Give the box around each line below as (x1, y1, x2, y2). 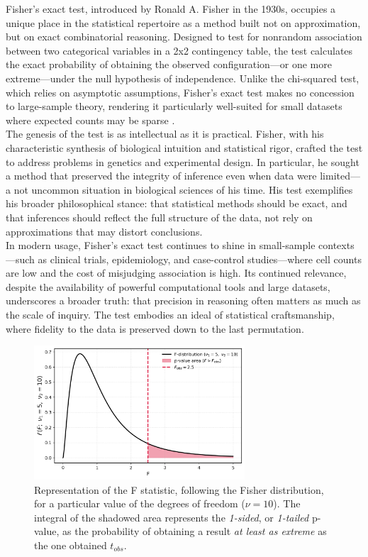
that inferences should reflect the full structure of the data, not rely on (6, 209, 313, 224)
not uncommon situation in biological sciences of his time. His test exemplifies (13, 182, 353, 197)
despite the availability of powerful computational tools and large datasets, (6, 279, 330, 294)
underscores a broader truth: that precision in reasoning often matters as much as (6, 293, 361, 308)
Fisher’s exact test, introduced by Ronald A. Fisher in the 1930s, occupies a (6, 1, 336, 16)
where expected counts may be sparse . (6, 112, 175, 127)
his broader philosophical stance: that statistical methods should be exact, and (6, 196, 347, 211)
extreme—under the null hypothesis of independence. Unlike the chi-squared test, (6, 70, 359, 85)
